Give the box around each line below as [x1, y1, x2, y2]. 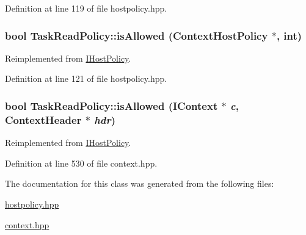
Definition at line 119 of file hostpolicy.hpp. [5, 2, 167, 14]
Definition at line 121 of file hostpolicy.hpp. [5, 72, 167, 85]
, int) [276, 27, 302, 43]
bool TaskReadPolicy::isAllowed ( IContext [5, 98, 218, 113]
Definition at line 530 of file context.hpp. [5, 156, 158, 169]
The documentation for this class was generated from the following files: [5, 177, 274, 190]
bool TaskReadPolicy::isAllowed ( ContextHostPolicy [5, 27, 268, 43]
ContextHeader [5, 112, 82, 127]
